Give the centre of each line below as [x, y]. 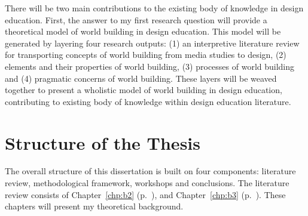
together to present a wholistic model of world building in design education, [144, 90]
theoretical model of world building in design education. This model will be [143, 31]
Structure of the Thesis [103, 142]
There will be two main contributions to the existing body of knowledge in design [154, 8]
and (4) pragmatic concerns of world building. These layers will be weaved [141, 78]
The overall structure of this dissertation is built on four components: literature [150, 171]
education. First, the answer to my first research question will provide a [136, 19]
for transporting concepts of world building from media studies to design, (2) [146, 55]
